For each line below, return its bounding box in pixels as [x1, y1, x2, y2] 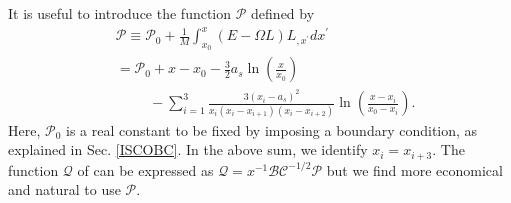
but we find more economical [326, 159, 503, 180]
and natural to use [8, 179, 121, 200]
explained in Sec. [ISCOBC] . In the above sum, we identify [8, 139, 368, 160]
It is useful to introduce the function [8, 3, 232, 23]
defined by [251, 3, 315, 23]
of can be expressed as [77, 159, 214, 180]
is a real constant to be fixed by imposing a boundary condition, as [66, 119, 478, 140]
